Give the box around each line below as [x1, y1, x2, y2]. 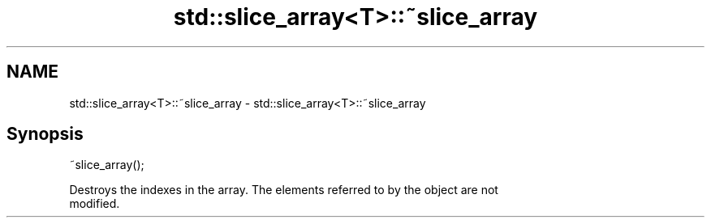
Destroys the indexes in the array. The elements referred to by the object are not [69, 183, 498, 197]
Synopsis [6, 124, 84, 145]
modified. [69, 197, 120, 211]
